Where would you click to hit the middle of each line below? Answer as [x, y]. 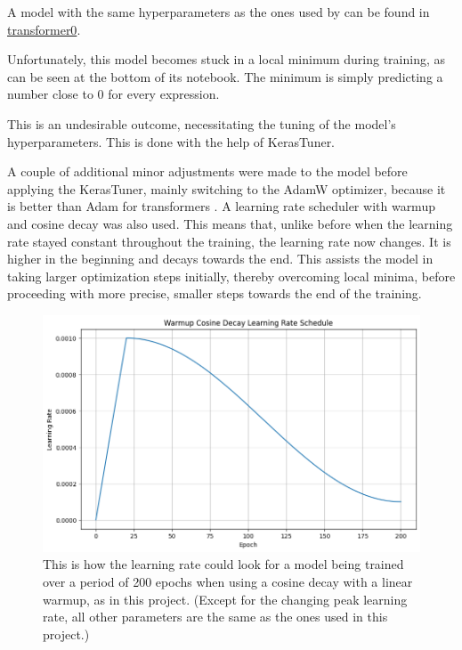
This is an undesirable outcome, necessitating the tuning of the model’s [202, 123]
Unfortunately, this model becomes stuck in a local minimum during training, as [227, 59]
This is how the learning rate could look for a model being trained [223, 564]
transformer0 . [44, 29]
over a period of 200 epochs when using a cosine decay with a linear [228, 582]
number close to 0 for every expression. [113, 94]
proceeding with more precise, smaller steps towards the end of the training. [215, 293]
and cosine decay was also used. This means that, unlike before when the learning [230, 223]
